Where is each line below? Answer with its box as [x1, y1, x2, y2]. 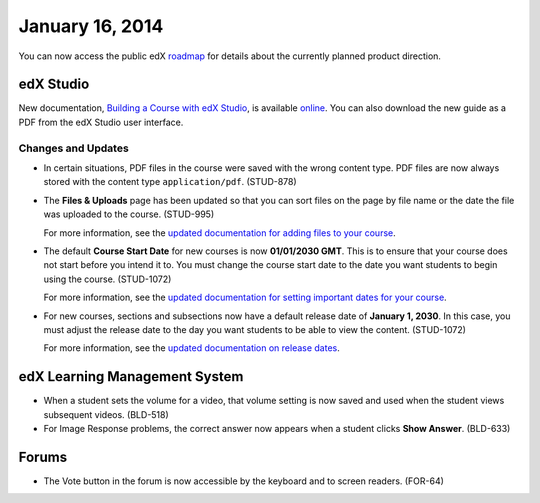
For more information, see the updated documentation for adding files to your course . [43, 226, 397, 239]
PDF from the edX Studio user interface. [18, 116, 184, 128]
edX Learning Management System [18, 368, 244, 385]
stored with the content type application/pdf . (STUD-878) [43, 176, 297, 188]
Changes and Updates [18, 141, 129, 155]
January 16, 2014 [18, 15, 164, 37]
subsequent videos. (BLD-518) [43, 408, 169, 420]
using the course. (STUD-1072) [43, 273, 172, 285]
